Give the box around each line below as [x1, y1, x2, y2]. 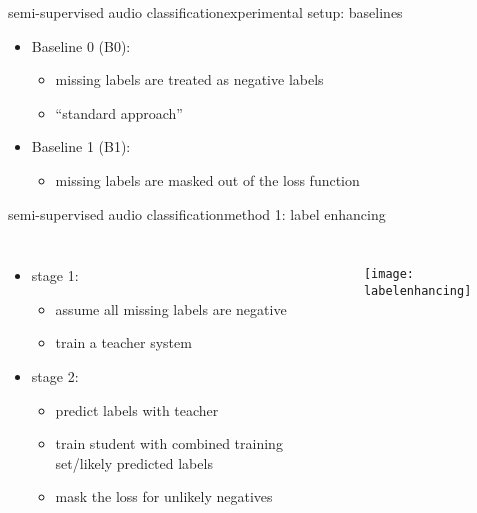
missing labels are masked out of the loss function [55, 169, 360, 190]
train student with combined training [55, 433, 283, 454]
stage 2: [31, 365, 79, 386]
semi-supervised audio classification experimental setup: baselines [8, 2, 403, 22]
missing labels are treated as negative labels [55, 69, 324, 90]
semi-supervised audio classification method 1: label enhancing [8, 203, 386, 224]
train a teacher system [55, 332, 192, 353]
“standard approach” [55, 102, 183, 123]
